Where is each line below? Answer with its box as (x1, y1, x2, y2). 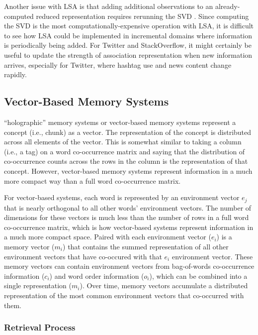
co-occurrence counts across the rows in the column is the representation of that (4, 156, 248, 166)
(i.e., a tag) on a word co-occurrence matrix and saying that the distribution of (4, 146, 245, 156)
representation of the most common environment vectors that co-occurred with (4, 290, 244, 300)
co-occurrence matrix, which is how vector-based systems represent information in (4, 222, 254, 232)
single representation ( (4, 280, 72, 291)
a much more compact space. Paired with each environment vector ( (4, 231, 211, 242)
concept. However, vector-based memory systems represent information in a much (4, 165, 253, 176)
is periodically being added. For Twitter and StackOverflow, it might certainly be (4, 40, 252, 50)
